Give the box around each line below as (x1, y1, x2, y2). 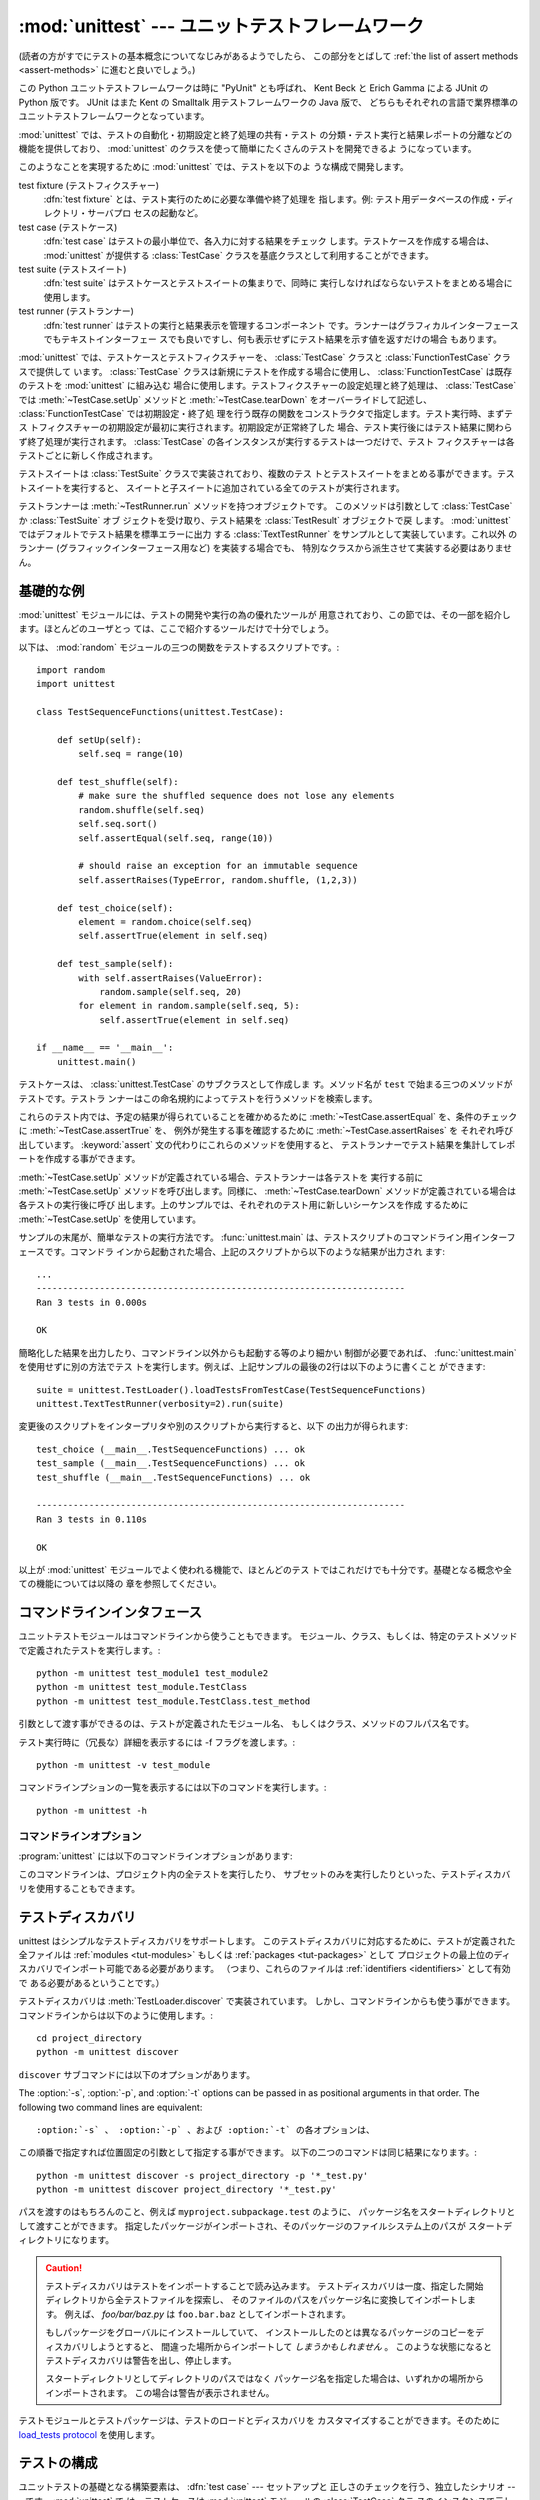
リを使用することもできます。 (18, 1882, 141, 1894)
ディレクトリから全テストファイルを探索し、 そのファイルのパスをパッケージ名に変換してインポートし (45, 2294, 468, 2306)
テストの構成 (18, 2455, 98, 2472)
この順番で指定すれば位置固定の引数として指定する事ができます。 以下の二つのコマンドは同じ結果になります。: (18, 2146, 477, 2159)
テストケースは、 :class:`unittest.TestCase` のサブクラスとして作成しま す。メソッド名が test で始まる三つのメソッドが (18, 1078, 514, 1090)
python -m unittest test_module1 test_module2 (36, 1668, 269, 1679)
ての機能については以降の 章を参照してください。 (18, 1578, 222, 1590)
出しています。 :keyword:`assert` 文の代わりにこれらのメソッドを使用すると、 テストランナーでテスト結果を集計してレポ (18, 1138, 516, 1150)
